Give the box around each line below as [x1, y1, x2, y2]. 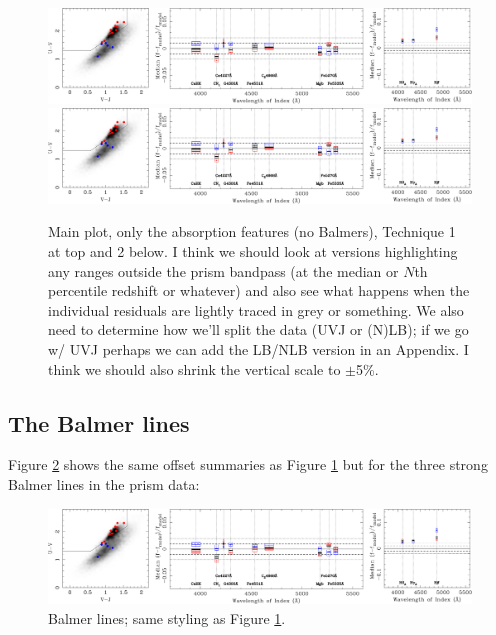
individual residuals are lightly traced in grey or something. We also [48, 299, 464, 320]
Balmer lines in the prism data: [8, 474, 200, 495]
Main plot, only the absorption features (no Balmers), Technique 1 [48, 221, 456, 242]
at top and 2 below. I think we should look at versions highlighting [48, 241, 458, 262]
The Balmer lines [8, 407, 190, 438]
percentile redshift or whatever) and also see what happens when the [48, 280, 470, 301]
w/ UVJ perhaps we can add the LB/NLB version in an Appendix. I [48, 339, 469, 360]
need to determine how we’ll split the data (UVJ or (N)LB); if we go [48, 319, 469, 340]
